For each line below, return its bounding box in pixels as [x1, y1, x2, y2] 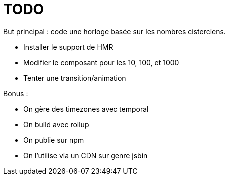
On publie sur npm [23, 135, 84, 144]
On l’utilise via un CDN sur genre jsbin [23, 151, 148, 160]
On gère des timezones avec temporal [23, 104, 149, 113]
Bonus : [3, 89, 28, 98]
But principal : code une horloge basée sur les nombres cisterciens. [3, 27, 226, 36]
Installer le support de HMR [23, 42, 113, 51]
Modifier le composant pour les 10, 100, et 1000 [23, 58, 179, 67]
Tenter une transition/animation [23, 73, 126, 82]
